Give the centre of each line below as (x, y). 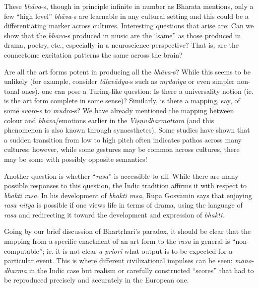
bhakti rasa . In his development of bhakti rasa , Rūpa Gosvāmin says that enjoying (128, 195)
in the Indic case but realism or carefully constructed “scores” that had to (141, 270)
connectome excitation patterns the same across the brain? (93, 54)
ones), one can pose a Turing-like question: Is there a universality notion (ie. (137, 91)
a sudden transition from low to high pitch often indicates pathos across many (123, 139)
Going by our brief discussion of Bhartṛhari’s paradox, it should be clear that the (128, 231)
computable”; (24, 251)
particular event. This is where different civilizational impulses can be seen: (118, 260)
